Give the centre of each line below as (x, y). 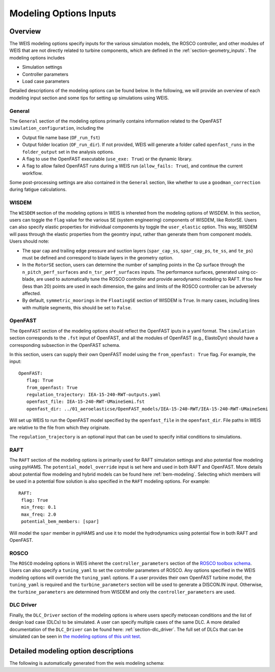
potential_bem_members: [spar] (60, 522)
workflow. (32, 173)
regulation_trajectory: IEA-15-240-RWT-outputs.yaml (93, 395)
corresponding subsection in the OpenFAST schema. (65, 345)
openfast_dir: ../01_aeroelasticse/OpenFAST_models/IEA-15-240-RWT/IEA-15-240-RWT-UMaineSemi (147, 409)
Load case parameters (46, 81)
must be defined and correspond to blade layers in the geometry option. (98, 257)
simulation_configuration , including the (57, 128)
